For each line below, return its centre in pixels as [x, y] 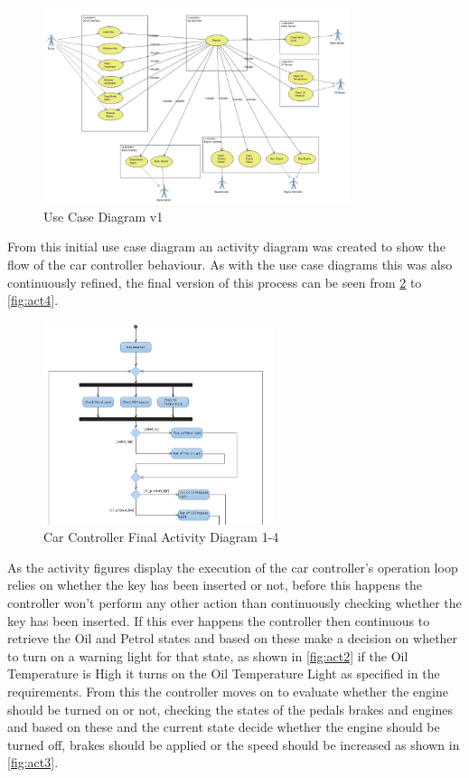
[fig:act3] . [33, 762]
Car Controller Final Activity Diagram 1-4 [161, 537]
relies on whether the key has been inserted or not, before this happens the [215, 585]
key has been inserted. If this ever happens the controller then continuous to [219, 620]
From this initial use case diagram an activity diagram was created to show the [226, 247]
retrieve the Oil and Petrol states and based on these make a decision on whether [233, 638]
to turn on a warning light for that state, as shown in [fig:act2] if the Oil [208, 655]
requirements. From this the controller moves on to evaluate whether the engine [228, 691]
